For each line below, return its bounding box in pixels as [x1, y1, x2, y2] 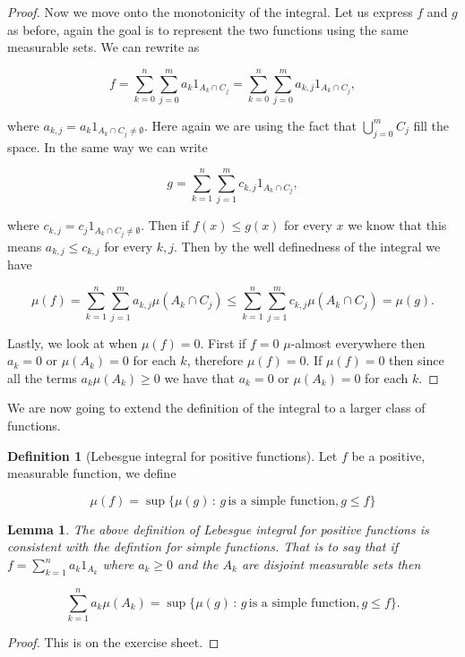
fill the [413, 115, 450, 134]
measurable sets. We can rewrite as [7, 38, 200, 56]
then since [389, 351, 444, 370]
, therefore [186, 351, 244, 370]
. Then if [141, 216, 189, 235]
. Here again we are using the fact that [144, 115, 357, 134]
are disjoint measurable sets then [241, 555, 421, 574]
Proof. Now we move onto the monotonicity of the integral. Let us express [7, 3, 413, 21]
